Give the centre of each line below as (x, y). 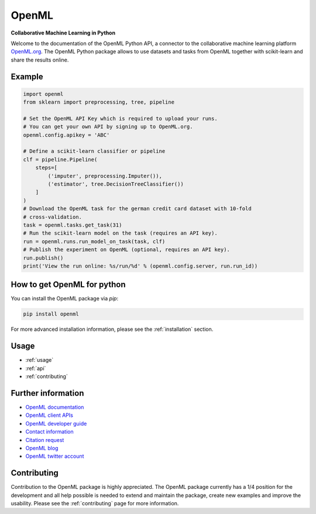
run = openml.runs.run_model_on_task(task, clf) (94, 241)
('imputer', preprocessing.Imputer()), (105, 176)
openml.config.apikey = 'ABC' (66, 135)
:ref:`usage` (39, 360)
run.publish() (43, 258)
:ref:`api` (36, 368)
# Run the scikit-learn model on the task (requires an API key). (120, 233)
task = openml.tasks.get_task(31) (73, 225)
